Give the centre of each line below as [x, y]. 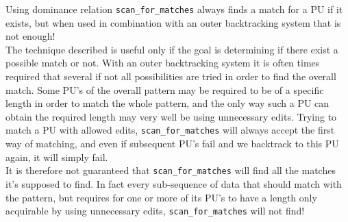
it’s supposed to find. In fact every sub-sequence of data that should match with [174, 183]
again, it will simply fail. [57, 157]
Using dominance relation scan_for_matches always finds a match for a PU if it [174, 9]
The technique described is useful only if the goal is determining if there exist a [172, 49]
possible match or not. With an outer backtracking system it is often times [163, 63]
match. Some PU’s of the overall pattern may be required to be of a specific [165, 89]
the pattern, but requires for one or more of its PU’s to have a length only [161, 197]
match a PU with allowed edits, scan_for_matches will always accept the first [170, 130]
